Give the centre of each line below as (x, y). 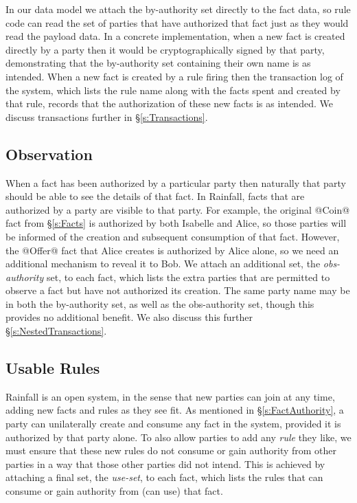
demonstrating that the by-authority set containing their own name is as (158, 63)
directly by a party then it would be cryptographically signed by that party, (165, 49)
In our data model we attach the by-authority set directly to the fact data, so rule (178, 9)
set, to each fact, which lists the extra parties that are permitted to (188, 277)
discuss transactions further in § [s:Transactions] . (107, 116)
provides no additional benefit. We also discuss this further (129, 317)
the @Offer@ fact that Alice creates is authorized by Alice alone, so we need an (172, 250)
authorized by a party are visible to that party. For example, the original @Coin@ (178, 209)
